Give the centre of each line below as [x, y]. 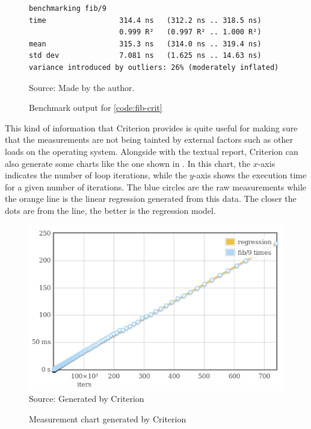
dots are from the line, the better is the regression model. [110, 210]
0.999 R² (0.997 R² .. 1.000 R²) [190, 32]
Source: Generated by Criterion [87, 399]
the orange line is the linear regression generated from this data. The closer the [151, 199]
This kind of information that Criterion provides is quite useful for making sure [151, 127]
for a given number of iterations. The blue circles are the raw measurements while [156, 186]
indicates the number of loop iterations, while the [96, 175]
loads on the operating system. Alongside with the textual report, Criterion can [152, 151]
